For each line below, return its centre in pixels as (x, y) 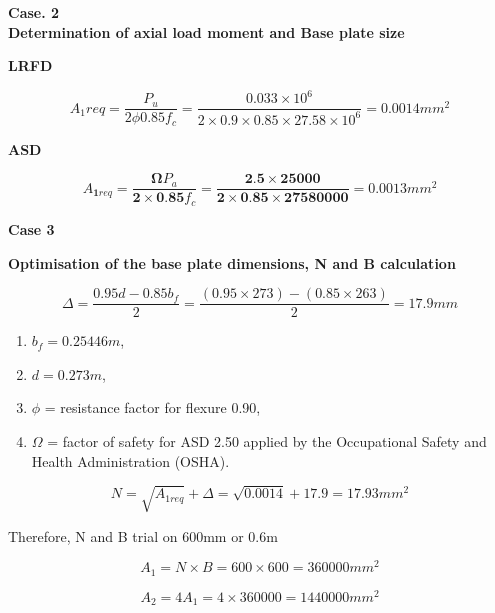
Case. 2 (34, 12)
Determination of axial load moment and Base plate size (206, 31)
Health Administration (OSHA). (130, 460)
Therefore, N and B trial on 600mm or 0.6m (143, 535)
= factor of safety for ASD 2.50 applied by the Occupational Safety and (267, 440)
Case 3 (31, 228)
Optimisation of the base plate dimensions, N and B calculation (232, 262)
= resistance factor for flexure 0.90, (152, 407)
